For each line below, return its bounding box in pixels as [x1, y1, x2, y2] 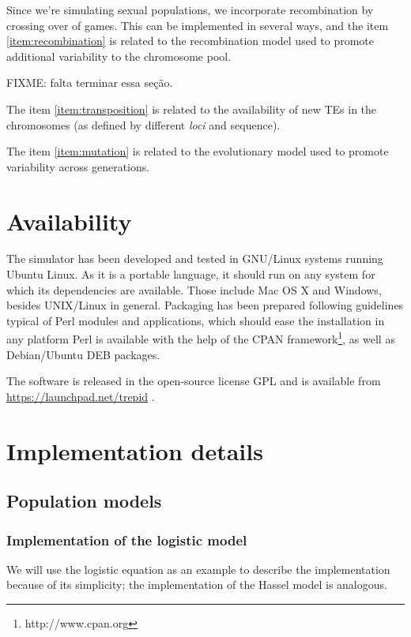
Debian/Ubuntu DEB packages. [6, 346, 160, 362]
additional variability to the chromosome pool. [6, 47, 232, 64]
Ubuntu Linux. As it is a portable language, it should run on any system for [6, 266, 375, 283]
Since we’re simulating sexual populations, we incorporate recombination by [6, 2, 374, 17]
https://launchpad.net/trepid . [6, 388, 155, 404]
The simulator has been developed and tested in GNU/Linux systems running [6, 250, 383, 267]
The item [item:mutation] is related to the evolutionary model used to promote [6, 143, 389, 159]
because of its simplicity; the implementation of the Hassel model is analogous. [6, 576, 387, 593]
